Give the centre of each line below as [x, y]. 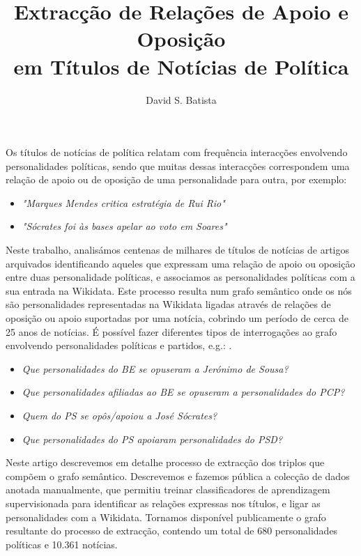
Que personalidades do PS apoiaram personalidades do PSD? [152, 439]
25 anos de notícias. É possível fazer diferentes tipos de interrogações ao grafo [171, 331]
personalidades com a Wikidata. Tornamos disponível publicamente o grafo [166, 517]
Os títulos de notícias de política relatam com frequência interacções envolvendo [177, 152]
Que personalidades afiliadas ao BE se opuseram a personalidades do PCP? [183, 392]
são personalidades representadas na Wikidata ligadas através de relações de [168, 304]
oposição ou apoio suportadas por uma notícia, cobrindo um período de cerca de [177, 318]
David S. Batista [181, 99]
